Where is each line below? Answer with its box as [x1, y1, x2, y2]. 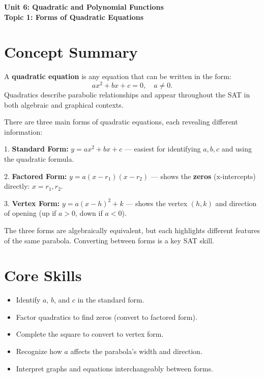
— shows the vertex [126, 197, 188, 208]
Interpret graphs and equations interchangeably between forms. [16, 363, 213, 373]
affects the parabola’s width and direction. [70, 346, 202, 357]
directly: [4, 181, 30, 191]
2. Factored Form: [4, 170, 67, 181]
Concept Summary [4, 41, 138, 62]
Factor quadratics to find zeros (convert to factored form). [16, 311, 197, 322]
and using [221, 143, 252, 154]
